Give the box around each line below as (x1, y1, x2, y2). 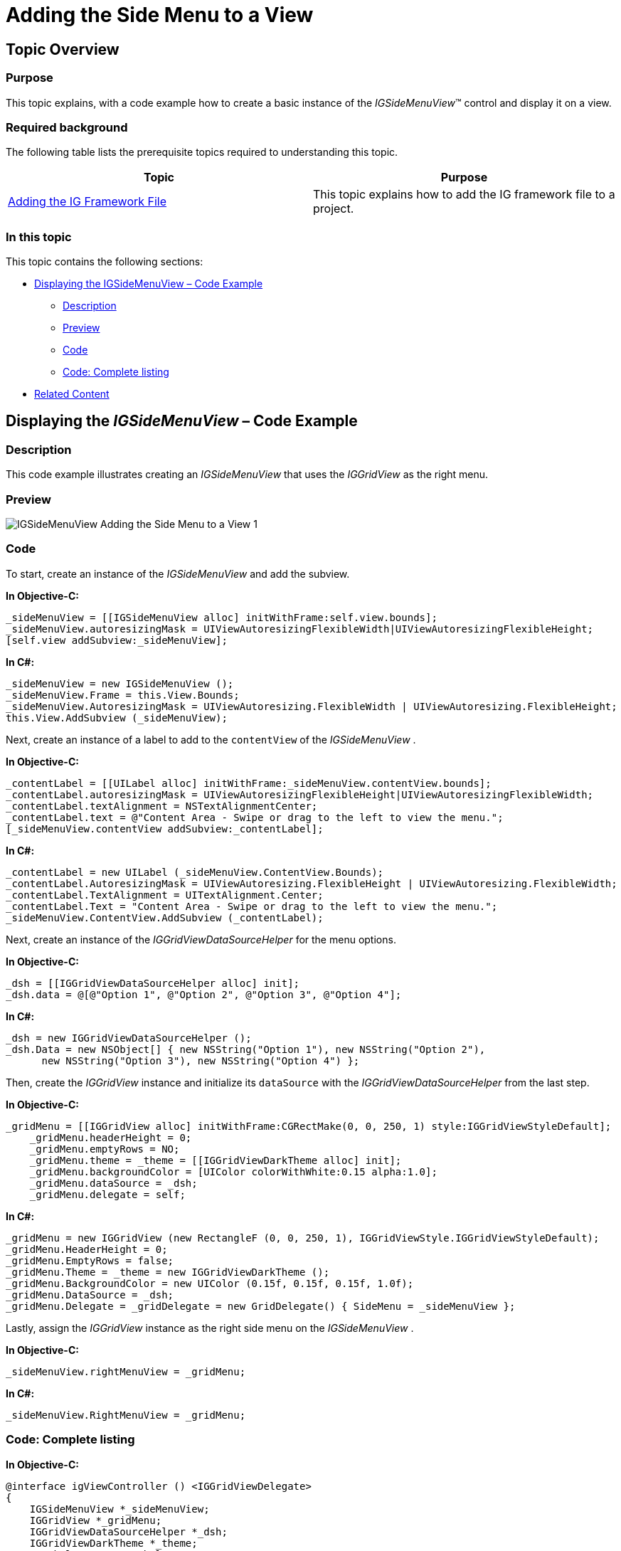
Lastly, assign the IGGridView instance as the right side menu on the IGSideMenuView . (6, 1321, 414, 1334)
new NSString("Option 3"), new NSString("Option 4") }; (41, 1054, 360, 1066)
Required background (6, 120, 128, 134)
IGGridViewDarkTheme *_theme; (29, 1537, 198, 1549)
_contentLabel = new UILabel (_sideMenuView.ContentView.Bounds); (6, 866, 384, 878)
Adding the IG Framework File (8, 194, 167, 209)
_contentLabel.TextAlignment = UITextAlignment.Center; (6, 889, 324, 901)
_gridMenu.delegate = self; (29, 1188, 186, 1200)
